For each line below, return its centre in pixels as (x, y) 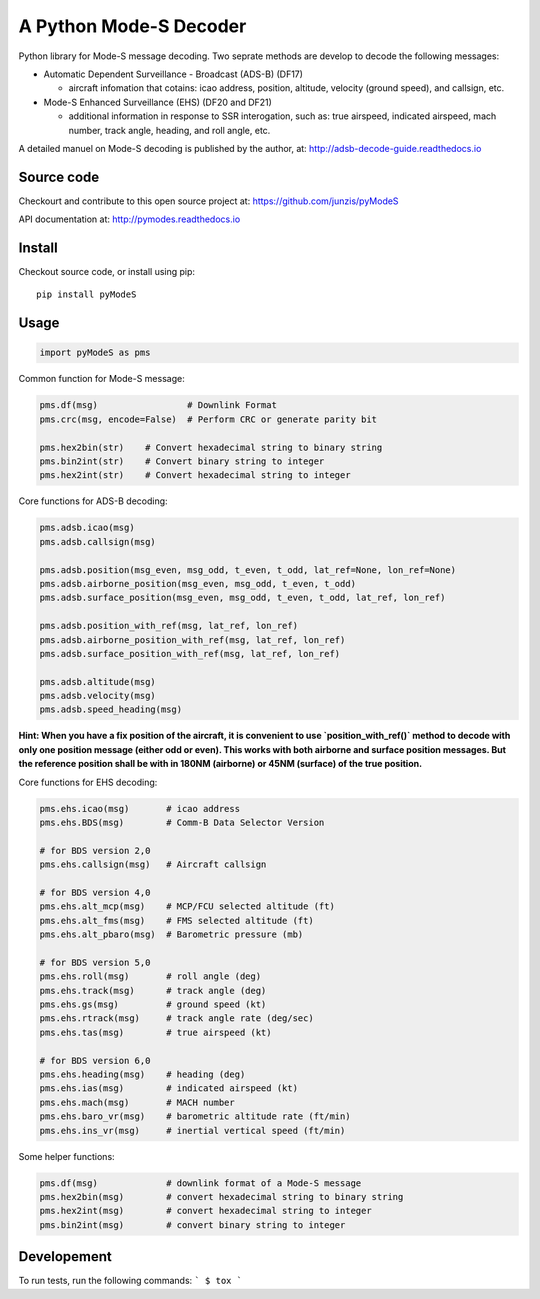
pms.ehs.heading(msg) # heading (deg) (142, 1074)
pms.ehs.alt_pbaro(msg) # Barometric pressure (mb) (171, 934)
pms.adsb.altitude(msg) (98, 681)
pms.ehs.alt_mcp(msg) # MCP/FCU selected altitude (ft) (187, 906)
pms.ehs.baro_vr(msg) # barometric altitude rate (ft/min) (195, 1116)
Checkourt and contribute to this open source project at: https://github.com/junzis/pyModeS (208, 201)
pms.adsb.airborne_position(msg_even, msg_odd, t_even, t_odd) (198, 583)
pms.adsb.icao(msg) (87, 528)
